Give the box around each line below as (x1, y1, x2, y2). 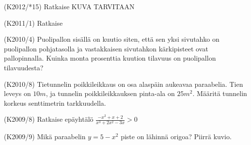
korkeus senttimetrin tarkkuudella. (4, 97, 106, 108)
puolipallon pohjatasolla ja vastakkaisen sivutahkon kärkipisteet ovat (4, 43, 208, 53)
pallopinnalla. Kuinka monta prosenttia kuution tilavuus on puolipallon (4, 53, 216, 63)
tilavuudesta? (4, 62, 44, 72)
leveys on (4, 88, 31, 98)
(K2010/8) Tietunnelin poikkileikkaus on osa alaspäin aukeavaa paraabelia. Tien (4, 79, 243, 89)
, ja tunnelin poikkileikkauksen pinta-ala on (46, 88, 175, 98)
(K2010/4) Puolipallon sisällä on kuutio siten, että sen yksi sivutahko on (4, 34, 220, 44)
